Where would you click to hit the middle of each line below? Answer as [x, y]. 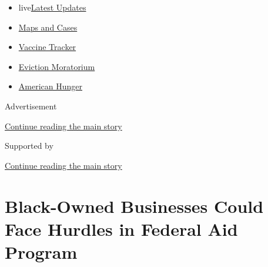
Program [41, 251]
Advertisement [31, 106]
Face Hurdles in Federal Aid [121, 228]
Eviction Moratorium [57, 66]
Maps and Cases [48, 27]
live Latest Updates [52, 7]
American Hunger [50, 86]
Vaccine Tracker [47, 47]
